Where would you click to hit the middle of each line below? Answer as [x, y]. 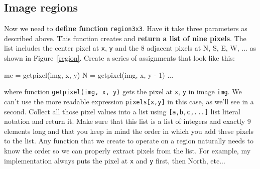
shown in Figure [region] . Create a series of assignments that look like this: [119, 58]
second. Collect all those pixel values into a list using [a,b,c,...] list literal [122, 111]
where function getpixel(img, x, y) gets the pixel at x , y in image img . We [123, 92]
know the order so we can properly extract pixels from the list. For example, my [127, 151]
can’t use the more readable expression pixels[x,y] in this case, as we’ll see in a [129, 101]
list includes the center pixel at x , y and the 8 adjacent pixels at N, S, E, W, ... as [130, 48]
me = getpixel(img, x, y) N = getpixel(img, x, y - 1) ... [89, 74]
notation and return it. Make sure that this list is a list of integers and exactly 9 [127, 121]
